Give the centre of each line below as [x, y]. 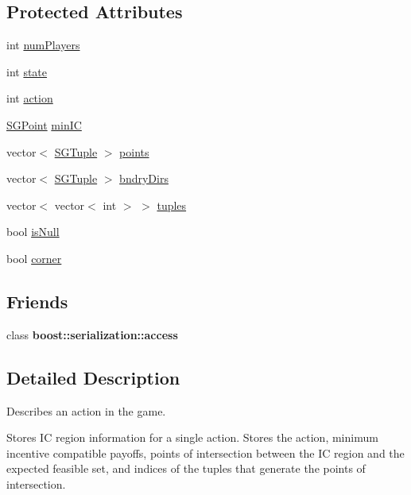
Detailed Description [93, 377]
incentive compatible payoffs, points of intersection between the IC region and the [205, 452]
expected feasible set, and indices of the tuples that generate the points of [186, 468]
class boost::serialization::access [92, 334]
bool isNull [33, 232]
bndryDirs [144, 178]
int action [30, 98]
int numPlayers [43, 45]
